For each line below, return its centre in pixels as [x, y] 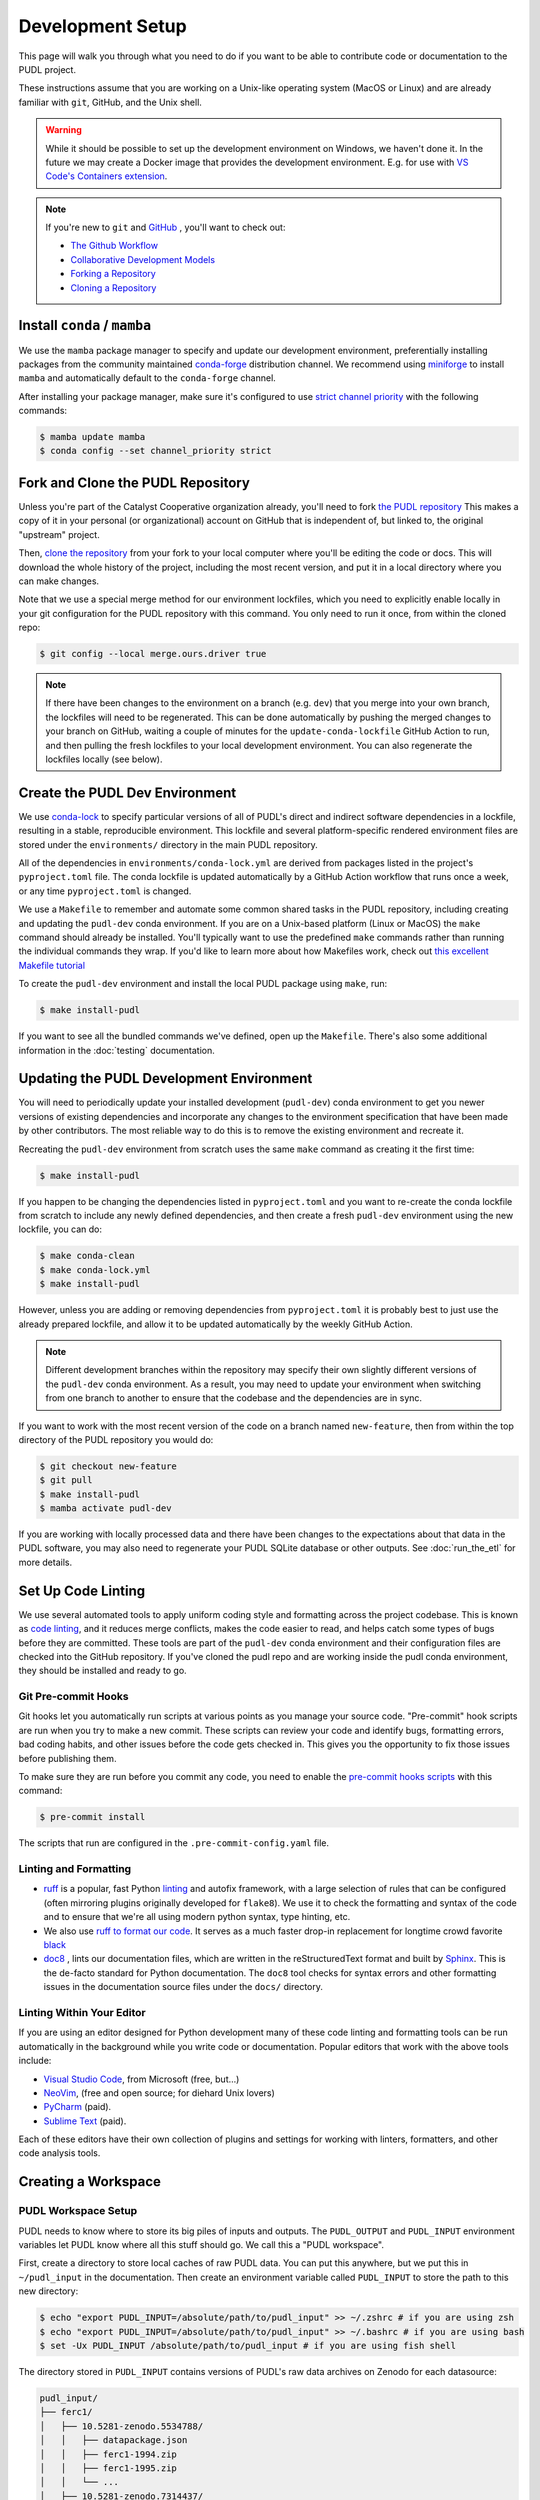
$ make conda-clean [87, 1256]
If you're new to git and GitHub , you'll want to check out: [165, 227]
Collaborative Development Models [142, 259]
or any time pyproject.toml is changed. [105, 891]
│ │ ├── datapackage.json [113, 2440]
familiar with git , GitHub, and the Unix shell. [110, 102]
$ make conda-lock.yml [95, 1269]
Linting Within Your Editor [82, 2012]
